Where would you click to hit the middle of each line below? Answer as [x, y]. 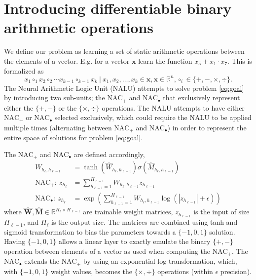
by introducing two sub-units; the [55, 98]
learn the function [165, 60]
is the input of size [221, 212]
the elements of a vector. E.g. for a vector [67, 60]
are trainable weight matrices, [128, 212]
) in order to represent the [207, 127]
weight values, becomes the [91, 271]
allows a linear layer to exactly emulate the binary [134, 241]
